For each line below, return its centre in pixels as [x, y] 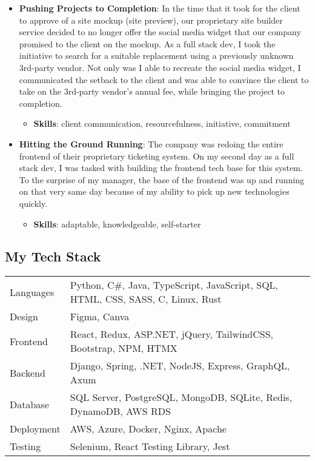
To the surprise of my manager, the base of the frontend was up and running [162, 179]
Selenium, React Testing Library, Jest [150, 446]
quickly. [33, 203]
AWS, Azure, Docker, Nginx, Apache [148, 429]
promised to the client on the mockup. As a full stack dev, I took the [147, 43]
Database [29, 404]
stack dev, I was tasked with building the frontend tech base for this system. [161, 168]
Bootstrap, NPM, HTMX [124, 348]
